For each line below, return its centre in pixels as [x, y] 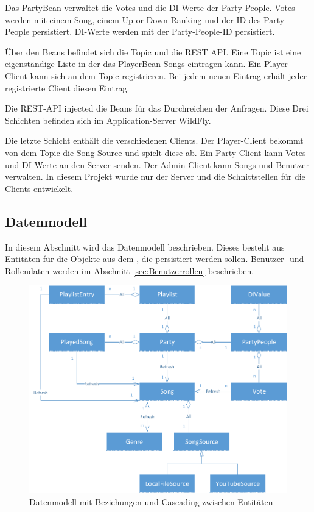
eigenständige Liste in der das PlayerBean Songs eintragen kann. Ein [133, 64]
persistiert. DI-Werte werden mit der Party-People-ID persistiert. [153, 31]
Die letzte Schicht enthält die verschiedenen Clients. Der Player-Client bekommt [154, 140]
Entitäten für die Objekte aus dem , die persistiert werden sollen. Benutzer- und [155, 259]
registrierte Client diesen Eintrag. [67, 87]
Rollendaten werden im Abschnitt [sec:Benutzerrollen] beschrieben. [130, 270]
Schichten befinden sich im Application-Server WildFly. [108, 120]
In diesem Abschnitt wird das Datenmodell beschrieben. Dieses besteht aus [145, 247]
